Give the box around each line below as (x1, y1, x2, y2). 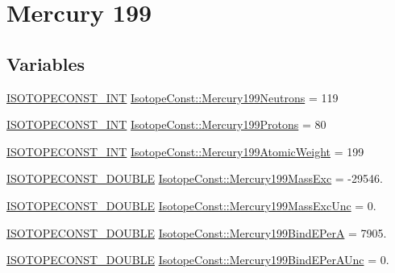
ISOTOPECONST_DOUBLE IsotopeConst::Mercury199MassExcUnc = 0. (6, 196, 376, 213)
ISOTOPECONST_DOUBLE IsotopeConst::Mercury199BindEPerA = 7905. (6, 224, 387, 241)
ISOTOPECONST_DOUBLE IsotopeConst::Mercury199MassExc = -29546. (6, 170, 383, 187)
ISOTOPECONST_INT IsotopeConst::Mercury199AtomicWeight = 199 (6, 143, 364, 159)
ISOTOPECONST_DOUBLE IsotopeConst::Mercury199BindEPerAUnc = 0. (6, 251, 389, 268)
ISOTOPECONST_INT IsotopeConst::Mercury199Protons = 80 (6, 116, 326, 133)
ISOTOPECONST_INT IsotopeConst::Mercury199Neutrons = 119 (6, 89, 339, 105)
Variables (6, 51, 85, 76)
